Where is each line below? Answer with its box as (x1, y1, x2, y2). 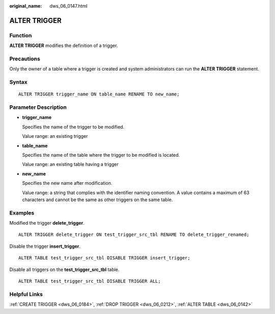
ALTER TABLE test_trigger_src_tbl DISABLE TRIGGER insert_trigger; (18, 255, 190, 261)
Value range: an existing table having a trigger (22, 161, 119, 167)
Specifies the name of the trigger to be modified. (22, 124, 125, 130)
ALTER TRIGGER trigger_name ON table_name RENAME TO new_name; (18, 91, 180, 97)
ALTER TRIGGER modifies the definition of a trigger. (9, 42, 118, 49)
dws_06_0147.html (49, 3, 88, 9)
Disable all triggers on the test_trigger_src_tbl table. (9, 266, 120, 273)
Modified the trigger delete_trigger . (9, 220, 85, 226)
